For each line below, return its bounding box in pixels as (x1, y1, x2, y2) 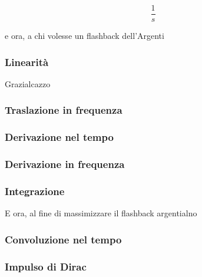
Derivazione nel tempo (5, 130, 114, 144)
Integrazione (5, 183, 65, 198)
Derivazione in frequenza (5, 157, 125, 172)
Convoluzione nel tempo (5, 232, 122, 246)
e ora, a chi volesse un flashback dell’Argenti (5, 29, 164, 42)
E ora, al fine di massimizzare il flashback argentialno (5, 207, 197, 219)
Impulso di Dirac (5, 259, 87, 273)
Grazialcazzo (5, 77, 51, 90)
